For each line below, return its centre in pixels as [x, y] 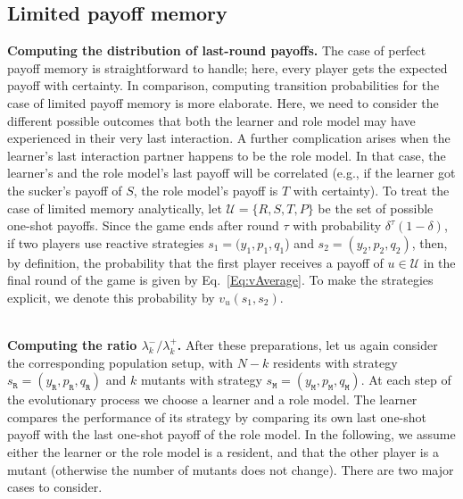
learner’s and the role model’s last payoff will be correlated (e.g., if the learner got [231, 173]
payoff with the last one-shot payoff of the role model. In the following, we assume [231, 434]
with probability [337, 225]
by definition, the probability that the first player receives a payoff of [195, 262]
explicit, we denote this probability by [111, 297]
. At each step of [406, 380]
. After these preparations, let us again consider [307, 345]
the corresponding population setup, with [120, 362]
